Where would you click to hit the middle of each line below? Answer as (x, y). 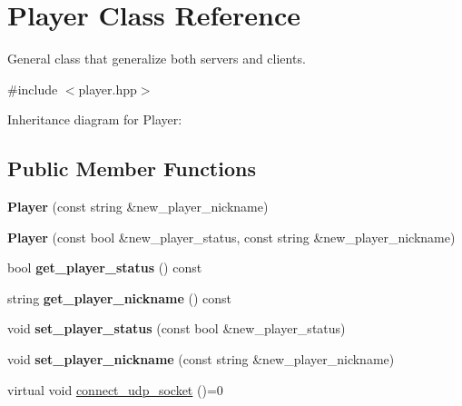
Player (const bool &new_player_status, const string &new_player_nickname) (231, 237)
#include (33, 89)
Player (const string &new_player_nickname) (138, 207)
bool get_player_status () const (105, 267)
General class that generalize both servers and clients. (157, 59)
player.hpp (108, 89)
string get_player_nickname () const (120, 297)
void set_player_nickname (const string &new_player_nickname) (201, 359)
